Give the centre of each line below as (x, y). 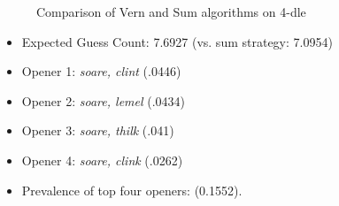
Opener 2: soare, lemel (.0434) (104, 100)
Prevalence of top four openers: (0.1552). (132, 190)
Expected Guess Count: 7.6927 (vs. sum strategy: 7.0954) (177, 41)
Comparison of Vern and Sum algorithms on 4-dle (171, 11)
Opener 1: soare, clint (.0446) (101, 71)
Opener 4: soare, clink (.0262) (102, 160)
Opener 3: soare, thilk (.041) (98, 130)
